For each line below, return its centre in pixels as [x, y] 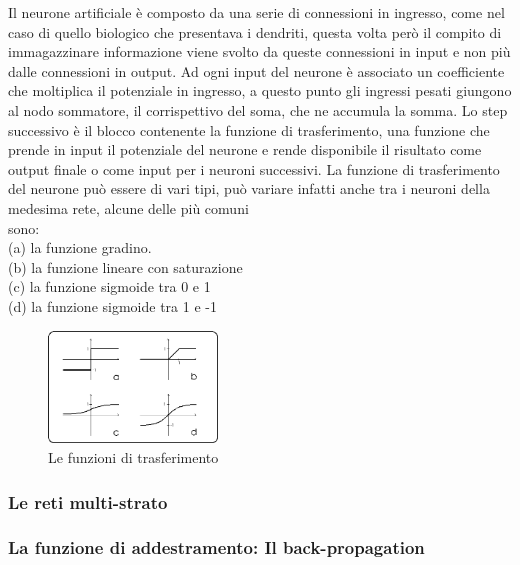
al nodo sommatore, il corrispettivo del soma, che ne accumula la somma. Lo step [258, 109]
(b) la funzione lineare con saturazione [125, 266]
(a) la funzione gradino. [80, 247]
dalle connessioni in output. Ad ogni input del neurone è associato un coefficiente [256, 70]
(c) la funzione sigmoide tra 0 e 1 [109, 286]
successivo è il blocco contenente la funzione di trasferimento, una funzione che [249, 129]
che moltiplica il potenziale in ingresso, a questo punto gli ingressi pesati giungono [260, 90]
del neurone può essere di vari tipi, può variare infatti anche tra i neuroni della [249, 188]
